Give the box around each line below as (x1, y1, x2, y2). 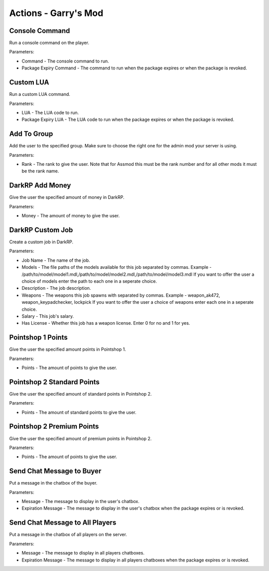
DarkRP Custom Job (9, 225, 73, 234)
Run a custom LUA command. (9, 91, 71, 97)
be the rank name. (21, 168, 59, 174)
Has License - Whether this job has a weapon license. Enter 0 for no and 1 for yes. (21, 320, 190, 326)
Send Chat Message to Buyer (9, 467, 102, 476)
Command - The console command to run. (21, 58, 109, 64)
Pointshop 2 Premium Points (9, 422, 99, 431)
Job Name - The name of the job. (21, 257, 90, 263)
